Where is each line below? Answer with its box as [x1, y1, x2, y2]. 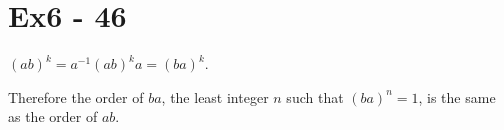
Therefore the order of [8, 86, 144, 107]
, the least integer [161, 86, 269, 107]
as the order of [8, 106, 98, 127]
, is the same [418, 86, 496, 107]
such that [286, 86, 344, 107]
